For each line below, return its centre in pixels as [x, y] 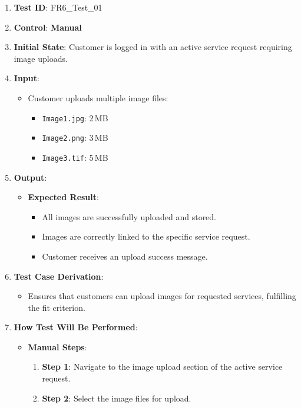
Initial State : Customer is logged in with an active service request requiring [153, 47]
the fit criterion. [57, 307]
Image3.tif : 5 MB [75, 157]
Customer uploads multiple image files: [98, 97]
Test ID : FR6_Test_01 [58, 7]
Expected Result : [63, 197]
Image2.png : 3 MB [75, 137]
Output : [30, 177]
